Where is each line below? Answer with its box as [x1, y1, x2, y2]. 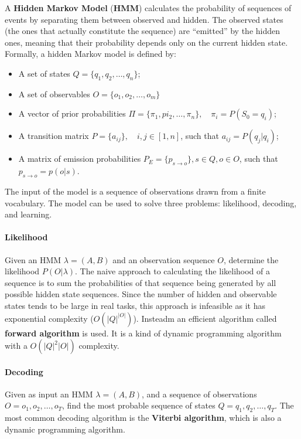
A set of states [18, 67, 70, 79]
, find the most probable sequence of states [62, 399, 216, 411]
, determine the [223, 253, 279, 266]
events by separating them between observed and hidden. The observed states [5, 13, 283, 25]
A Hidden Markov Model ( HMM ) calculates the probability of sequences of [5, 2, 292, 13]
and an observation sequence [112, 253, 215, 266]
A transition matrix [18, 130, 89, 142]
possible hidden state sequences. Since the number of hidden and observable [5, 288, 277, 300]
